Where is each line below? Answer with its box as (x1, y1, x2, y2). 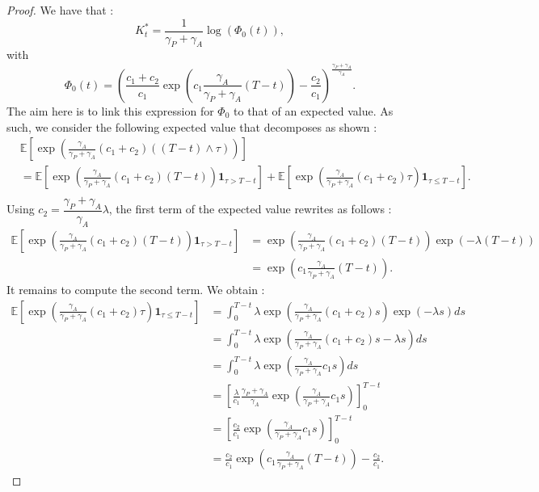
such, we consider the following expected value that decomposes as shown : (6, 118, 377, 135)
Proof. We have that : (6, 2, 114, 18)
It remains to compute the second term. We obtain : (6, 280, 265, 297)
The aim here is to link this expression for (6, 102, 214, 119)
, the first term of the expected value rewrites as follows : (108, 200, 392, 217)
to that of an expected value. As (234, 102, 394, 119)
